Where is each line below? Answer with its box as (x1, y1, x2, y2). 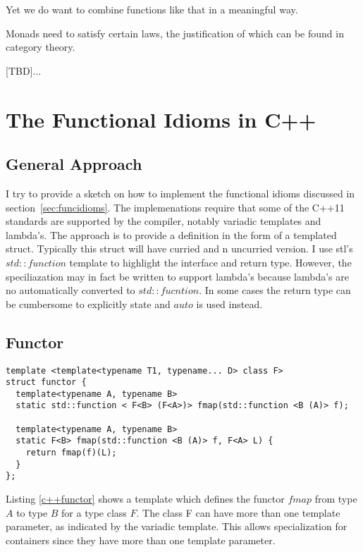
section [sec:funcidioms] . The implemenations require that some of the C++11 (6, 200, 345, 214)
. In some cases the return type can (199, 283, 351, 298)
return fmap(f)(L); (25, 448, 117, 458)
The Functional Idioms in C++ (6, 104, 316, 133)
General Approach (6, 153, 142, 175)
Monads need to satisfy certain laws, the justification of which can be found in (6, 25, 344, 40)
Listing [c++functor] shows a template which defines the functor (6, 491, 285, 506)
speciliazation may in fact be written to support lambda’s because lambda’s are (6, 269, 350, 283)
